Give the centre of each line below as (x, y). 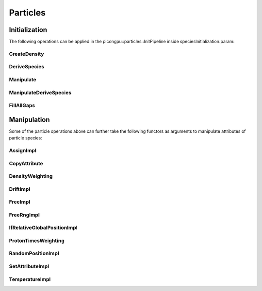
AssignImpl (23, 150)
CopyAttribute (26, 163)
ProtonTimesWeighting (37, 241)
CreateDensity (26, 54)
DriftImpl (20, 189)
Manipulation (30, 119)
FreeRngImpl (24, 214)
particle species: (25, 138)
